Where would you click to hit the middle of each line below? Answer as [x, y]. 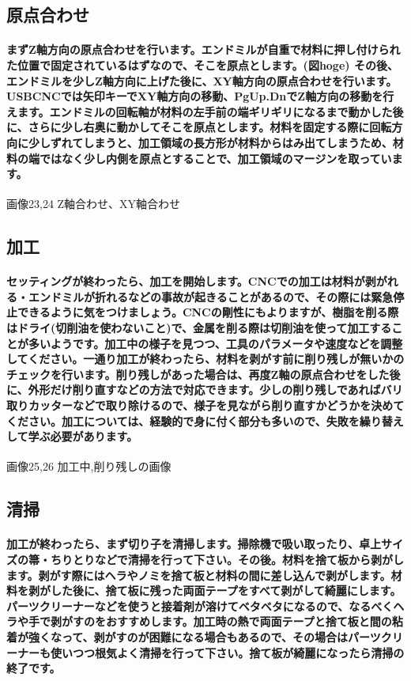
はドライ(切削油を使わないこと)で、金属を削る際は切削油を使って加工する [199, 328]
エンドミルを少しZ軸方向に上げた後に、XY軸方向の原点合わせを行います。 [202, 80]
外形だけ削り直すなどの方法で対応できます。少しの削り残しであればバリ [215, 390]
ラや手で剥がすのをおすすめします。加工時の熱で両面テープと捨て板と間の [199, 621]
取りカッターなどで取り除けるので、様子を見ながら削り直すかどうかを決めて [205, 405]
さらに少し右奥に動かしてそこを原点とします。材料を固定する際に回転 [210, 127]
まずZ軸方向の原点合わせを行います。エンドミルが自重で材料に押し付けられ [204, 49]
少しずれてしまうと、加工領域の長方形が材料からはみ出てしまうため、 [210, 142]
